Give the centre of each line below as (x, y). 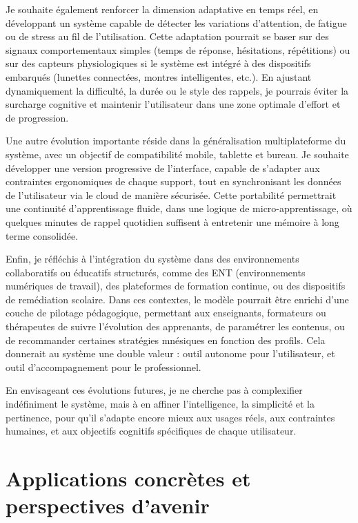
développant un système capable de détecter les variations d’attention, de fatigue (176, 22)
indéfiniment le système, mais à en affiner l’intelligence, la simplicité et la (160, 404)
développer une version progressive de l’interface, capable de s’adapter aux (163, 168)
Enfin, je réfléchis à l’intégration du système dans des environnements (152, 259)
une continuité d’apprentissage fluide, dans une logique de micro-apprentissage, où (179, 208)
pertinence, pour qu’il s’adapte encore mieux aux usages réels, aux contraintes (170, 417)
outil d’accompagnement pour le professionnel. (103, 367)
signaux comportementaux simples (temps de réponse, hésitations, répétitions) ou (178, 49)
